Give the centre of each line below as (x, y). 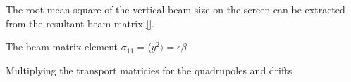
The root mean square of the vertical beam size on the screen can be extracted (175, 9)
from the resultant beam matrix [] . (80, 23)
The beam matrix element (62, 47)
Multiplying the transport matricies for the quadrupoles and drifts (149, 70)
